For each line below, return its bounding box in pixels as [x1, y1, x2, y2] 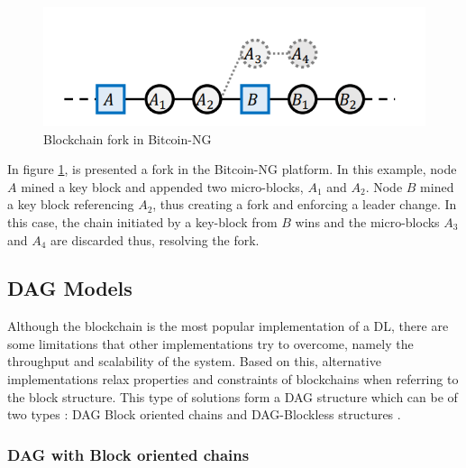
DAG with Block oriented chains [7, 443, 250, 465]
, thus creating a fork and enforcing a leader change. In [152, 195, 457, 214]
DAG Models [7, 274, 132, 302]
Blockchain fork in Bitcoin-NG [43, 129, 212, 148]
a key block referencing [7, 195, 134, 214]
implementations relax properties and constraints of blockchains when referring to [7, 370, 459, 389]
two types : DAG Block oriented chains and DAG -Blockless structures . [7, 405, 401, 424]
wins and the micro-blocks [295, 212, 440, 231]
